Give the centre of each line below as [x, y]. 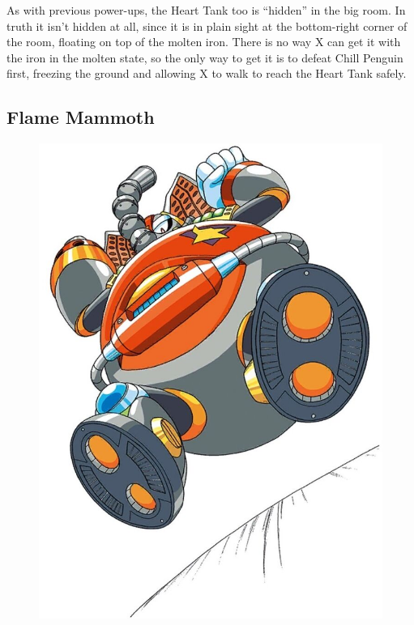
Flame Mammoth [81, 117]
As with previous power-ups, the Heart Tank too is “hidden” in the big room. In [206, 10]
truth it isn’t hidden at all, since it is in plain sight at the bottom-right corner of [207, 26]
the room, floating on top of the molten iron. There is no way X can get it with [204, 42]
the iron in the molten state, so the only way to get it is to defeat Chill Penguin [205, 57]
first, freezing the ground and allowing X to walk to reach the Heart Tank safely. [207, 73]
